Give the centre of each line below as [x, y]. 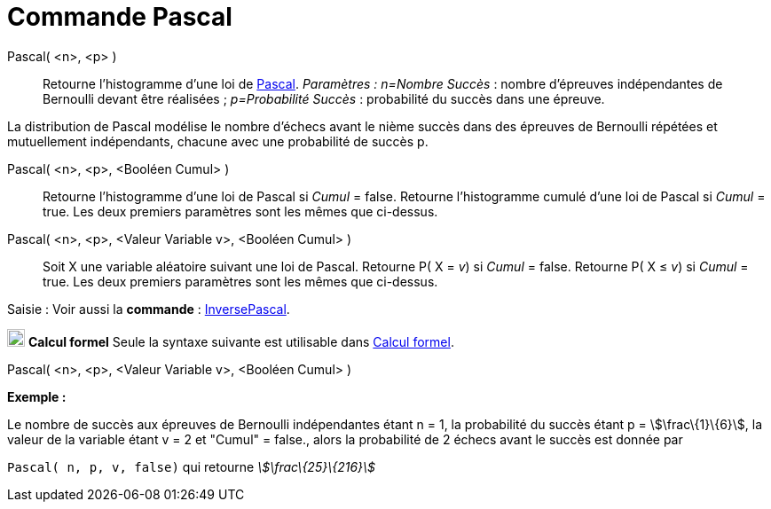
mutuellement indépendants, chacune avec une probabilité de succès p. [218, 141]
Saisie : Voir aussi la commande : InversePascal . [149, 309]
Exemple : [37, 396]
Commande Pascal [120, 17]
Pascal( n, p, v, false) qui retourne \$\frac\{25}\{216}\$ [192, 466]
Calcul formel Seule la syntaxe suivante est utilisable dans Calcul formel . [241, 341]
